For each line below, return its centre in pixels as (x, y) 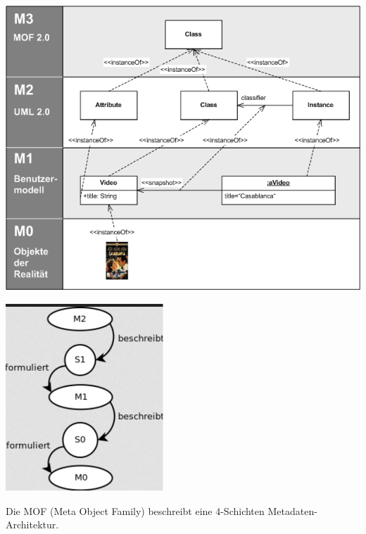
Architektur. (32, 525)
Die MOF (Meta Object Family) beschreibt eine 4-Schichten (135, 510)
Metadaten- (292, 510)
